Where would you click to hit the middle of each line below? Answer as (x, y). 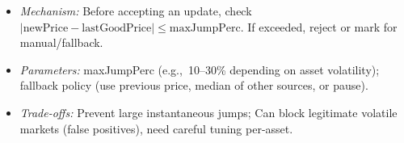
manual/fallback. (61, 42)
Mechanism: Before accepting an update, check (136, 11)
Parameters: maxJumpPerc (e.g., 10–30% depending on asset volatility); (200, 69)
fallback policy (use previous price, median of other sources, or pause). (194, 85)
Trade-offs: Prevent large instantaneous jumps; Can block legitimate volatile (208, 112)
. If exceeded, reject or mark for (319, 26)
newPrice (46, 28)
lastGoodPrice (117, 28)
